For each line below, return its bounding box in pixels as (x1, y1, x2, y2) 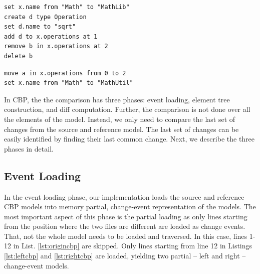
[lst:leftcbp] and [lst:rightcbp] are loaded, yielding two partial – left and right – (4, 250, 246, 261)
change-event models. (4, 260, 69, 270)
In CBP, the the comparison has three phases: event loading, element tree (4, 94, 230, 104)
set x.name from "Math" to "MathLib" (4, 4, 130, 11)
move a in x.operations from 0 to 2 (4, 69, 126, 77)
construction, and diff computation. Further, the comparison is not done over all (4, 104, 250, 114)
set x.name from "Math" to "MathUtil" (4, 79, 133, 87)
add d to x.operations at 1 (4, 33, 98, 40)
